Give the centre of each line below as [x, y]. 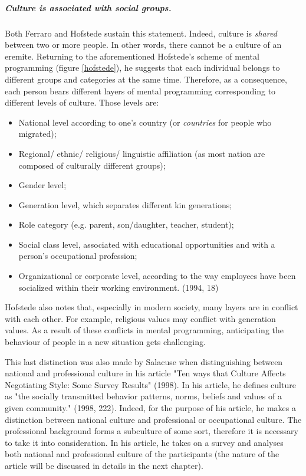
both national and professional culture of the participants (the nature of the [142, 454]
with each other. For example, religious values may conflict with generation [140, 318]
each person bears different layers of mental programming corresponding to [140, 91]
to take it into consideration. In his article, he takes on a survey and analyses [144, 442]
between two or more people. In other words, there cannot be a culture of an [143, 45]
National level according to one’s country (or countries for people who [145, 122]
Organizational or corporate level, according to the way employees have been [157, 276]
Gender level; [42, 185]
